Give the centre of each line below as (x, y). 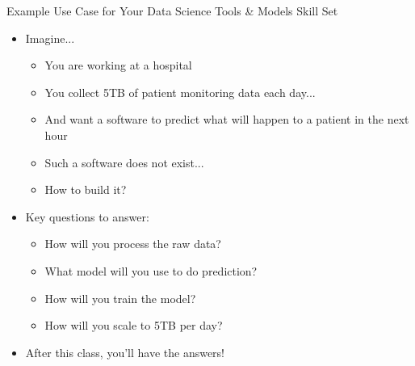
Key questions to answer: (87, 216)
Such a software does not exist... (124, 162)
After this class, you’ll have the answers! (125, 352)
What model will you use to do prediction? (151, 270)
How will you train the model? (120, 298)
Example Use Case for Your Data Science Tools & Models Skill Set (172, 11)
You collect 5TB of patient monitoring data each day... (180, 92)
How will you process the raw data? (133, 244)
